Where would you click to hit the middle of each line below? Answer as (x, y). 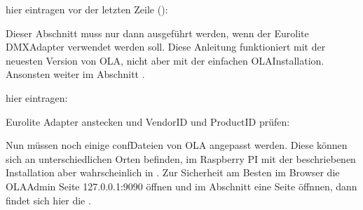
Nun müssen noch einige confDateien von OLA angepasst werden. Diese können (177, 145)
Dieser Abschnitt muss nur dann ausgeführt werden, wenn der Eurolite (157, 33)
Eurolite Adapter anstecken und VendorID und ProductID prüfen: (148, 121)
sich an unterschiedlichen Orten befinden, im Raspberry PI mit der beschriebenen (181, 158)
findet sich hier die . (48, 200)
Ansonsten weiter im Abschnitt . (75, 74)
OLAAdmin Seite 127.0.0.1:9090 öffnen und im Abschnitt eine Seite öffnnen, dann (181, 186)
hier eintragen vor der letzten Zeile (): (87, 9)
